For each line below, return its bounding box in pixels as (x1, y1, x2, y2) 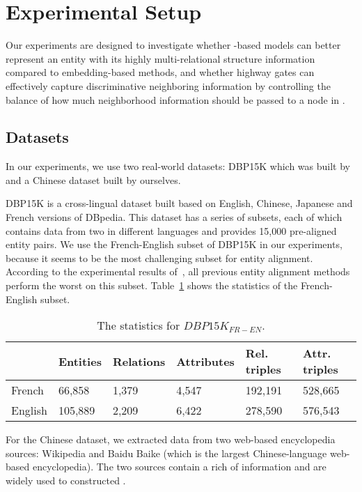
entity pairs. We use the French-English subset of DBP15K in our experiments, (6, 237, 343, 252)
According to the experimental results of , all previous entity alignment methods (6, 264, 350, 279)
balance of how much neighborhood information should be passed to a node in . (6, 92, 345, 107)
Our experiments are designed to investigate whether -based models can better (6, 38, 341, 52)
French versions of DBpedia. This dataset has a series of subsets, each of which (6, 210, 343, 224)
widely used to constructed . (6, 473, 126, 488)
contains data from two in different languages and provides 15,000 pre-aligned (6, 223, 337, 238)
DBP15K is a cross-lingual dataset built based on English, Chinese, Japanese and (6, 196, 353, 210)
